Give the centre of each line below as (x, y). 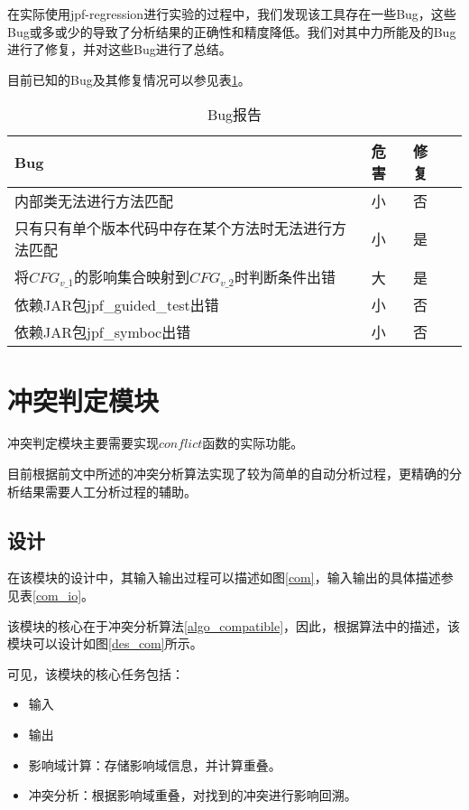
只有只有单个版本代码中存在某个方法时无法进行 (174, 228)
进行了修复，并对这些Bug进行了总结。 (120, 49)
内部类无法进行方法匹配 (94, 201)
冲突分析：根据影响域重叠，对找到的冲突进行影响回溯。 (193, 795)
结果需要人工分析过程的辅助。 (108, 491)
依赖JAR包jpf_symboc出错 (103, 332)
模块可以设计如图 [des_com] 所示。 (105, 643)
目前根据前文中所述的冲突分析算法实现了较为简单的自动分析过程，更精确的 (228, 474)
